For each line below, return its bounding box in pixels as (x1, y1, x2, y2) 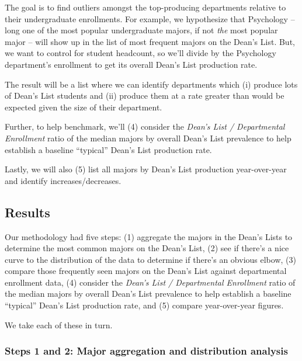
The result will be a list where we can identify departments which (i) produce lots (5, 78, 298, 90)
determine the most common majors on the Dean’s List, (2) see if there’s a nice (5, 242, 289, 254)
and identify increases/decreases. (5, 174, 122, 186)
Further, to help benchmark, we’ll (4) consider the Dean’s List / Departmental (5, 120, 285, 133)
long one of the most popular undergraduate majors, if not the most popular (5, 24, 278, 36)
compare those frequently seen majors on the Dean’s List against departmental (5, 265, 287, 277)
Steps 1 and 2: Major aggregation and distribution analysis (5, 343, 288, 358)
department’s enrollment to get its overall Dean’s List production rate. (5, 58, 258, 70)
